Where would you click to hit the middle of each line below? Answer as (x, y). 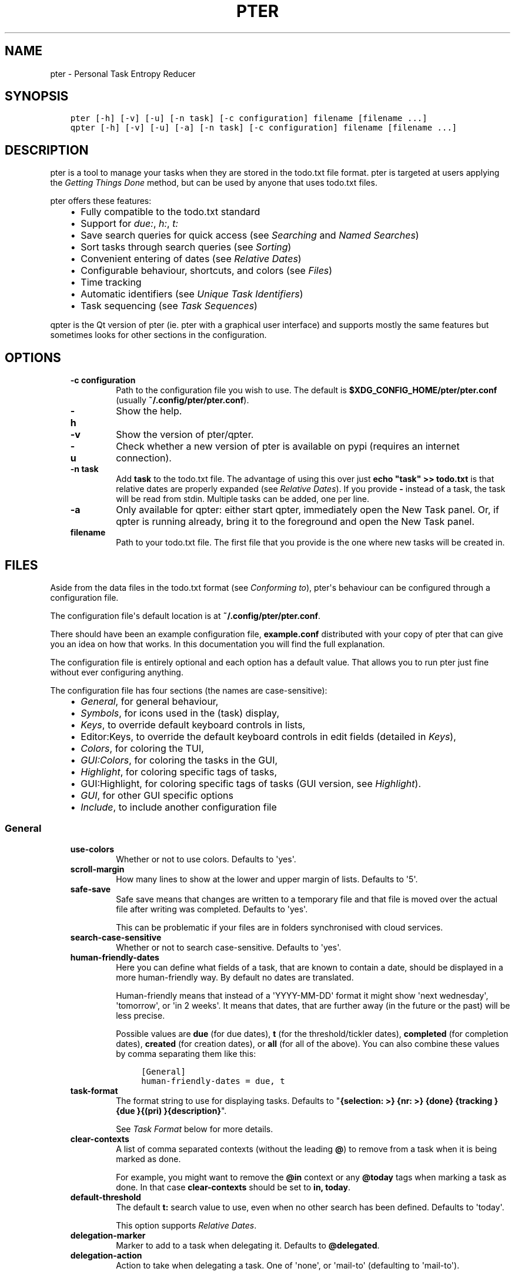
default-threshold (106, 1197)
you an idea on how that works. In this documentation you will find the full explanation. (218, 644)
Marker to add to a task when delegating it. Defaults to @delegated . (248, 1245)
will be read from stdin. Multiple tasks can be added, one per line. (243, 499)
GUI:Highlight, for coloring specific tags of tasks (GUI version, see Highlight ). (251, 783)
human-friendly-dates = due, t (213, 1081)
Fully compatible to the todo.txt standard (170, 212)
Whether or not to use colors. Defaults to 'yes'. (206, 859)
